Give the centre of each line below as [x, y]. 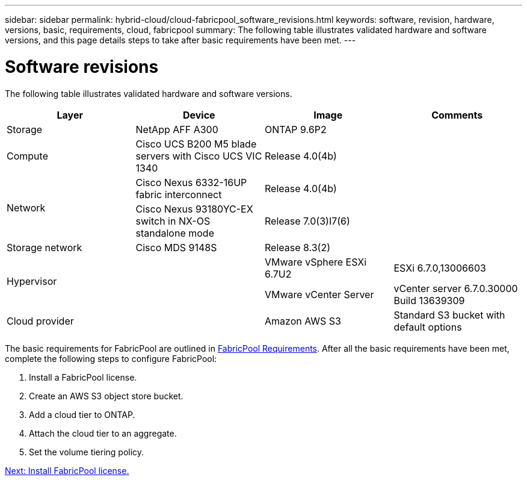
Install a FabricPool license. [83, 377]
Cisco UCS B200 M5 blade [196, 144]
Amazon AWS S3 [303, 321]
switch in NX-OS [173, 221]
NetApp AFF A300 [177, 129]
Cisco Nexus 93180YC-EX [194, 209]
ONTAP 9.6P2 [296, 129]
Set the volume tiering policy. [87, 452]
